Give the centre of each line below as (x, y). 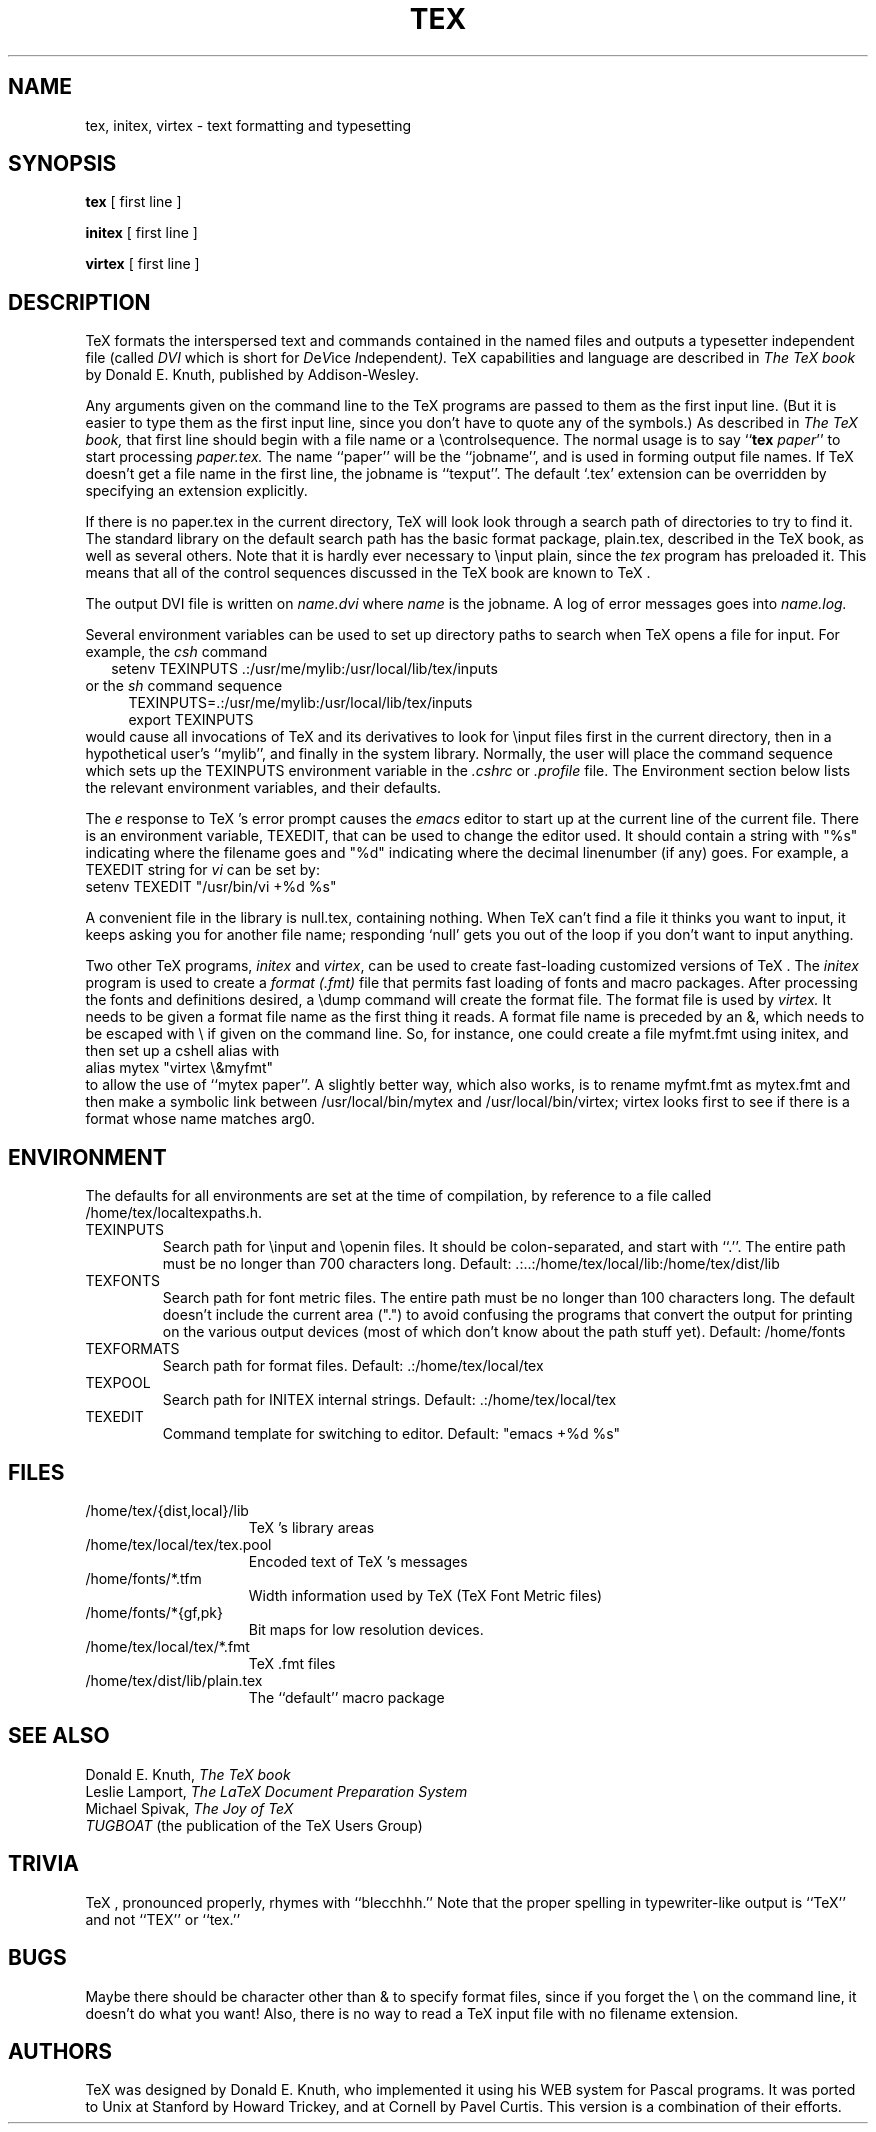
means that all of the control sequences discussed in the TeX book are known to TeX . (368, 573)
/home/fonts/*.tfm (143, 1578)
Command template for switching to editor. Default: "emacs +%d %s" (391, 1434)
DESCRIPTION (79, 302)
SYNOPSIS (62, 164)
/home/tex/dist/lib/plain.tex (174, 1680)
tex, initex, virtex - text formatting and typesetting (248, 125)
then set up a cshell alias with (182, 1051)
